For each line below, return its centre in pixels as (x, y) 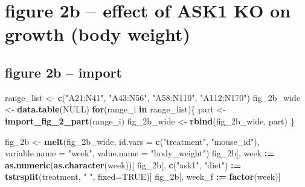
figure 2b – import (63, 72)
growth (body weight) (98, 34)
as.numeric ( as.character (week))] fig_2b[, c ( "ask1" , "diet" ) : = (123, 164)
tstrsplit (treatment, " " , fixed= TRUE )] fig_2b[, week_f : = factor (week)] (143, 176)
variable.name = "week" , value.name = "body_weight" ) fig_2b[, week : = (140, 153)
